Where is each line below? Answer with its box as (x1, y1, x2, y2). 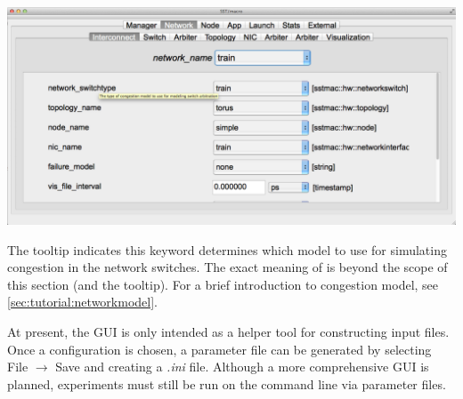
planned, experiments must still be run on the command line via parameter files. (7, 374, 446, 393)
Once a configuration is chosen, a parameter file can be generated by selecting (7, 339, 432, 358)
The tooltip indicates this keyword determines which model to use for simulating (7, 240, 447, 259)
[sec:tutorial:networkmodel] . (7, 292, 158, 311)
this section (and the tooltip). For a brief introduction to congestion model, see (7, 275, 439, 293)
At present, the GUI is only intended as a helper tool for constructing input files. (7, 323, 450, 341)
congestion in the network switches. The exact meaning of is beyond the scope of (7, 258, 448, 276)
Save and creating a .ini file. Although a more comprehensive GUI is (55, 357, 429, 376)
